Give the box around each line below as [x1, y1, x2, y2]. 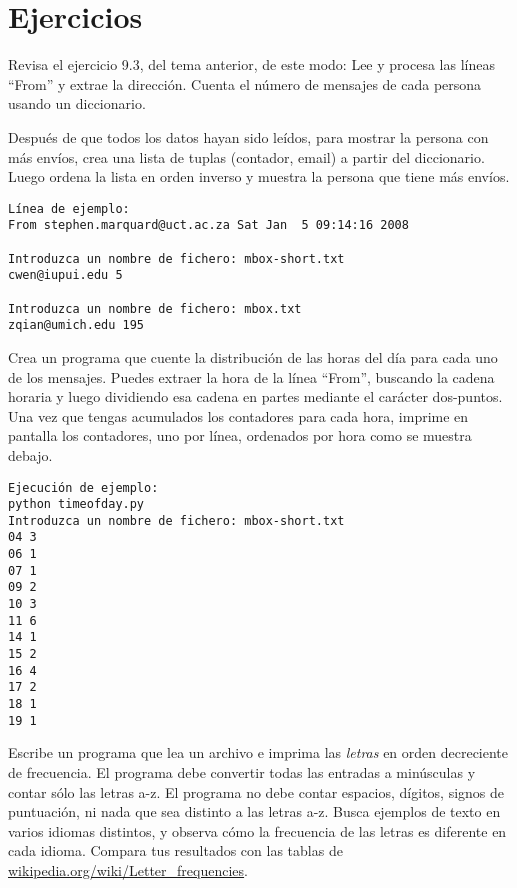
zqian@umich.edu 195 [8, 318, 145, 333]
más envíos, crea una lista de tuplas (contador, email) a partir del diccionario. [8, 146, 485, 167]
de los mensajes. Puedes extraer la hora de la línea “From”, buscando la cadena [8, 366, 495, 387]
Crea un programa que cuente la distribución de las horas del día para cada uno [8, 346, 498, 367]
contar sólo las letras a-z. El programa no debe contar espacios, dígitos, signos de [8, 781, 505, 802]
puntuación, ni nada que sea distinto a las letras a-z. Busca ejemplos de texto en [8, 801, 501, 822]
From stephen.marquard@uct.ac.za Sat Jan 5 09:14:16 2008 [8, 218, 409, 233]
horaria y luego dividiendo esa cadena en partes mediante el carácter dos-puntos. [8, 386, 503, 407]
